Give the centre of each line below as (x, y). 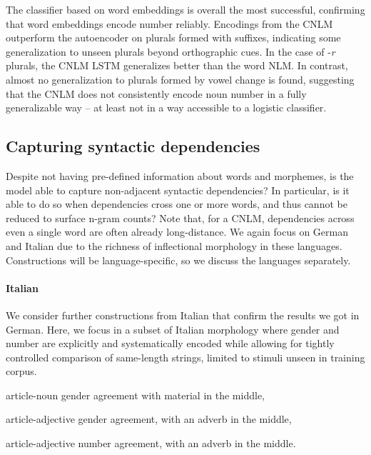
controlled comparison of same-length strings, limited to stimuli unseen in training (185, 357)
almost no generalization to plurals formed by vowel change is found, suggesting (180, 79)
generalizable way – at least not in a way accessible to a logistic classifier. (166, 107)
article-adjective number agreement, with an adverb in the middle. (151, 443)
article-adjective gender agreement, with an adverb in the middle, (149, 419)
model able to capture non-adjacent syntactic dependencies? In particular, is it (178, 190)
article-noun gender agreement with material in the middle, (135, 395)
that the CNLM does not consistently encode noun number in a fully (156, 93)
